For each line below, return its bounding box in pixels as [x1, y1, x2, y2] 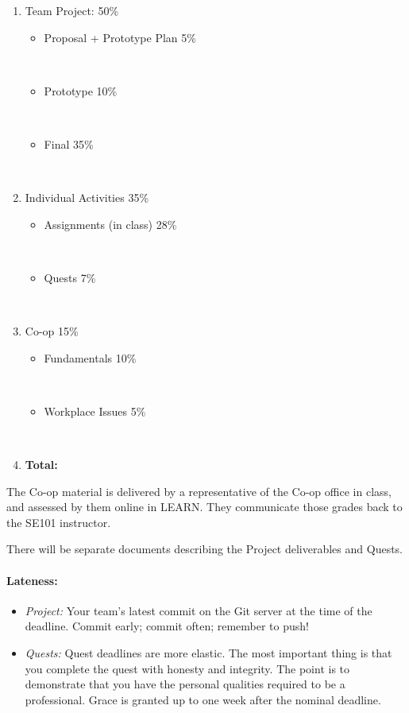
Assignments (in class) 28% [44, 215, 177, 232]
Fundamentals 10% [44, 349, 137, 366]
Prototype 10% [44, 82, 118, 99]
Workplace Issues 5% [44, 402, 146, 419]
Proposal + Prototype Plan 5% [44, 29, 196, 45]
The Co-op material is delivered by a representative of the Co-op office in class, [6, 482, 392, 499]
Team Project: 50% [25, 2, 119, 18]
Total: [25, 456, 58, 473]
